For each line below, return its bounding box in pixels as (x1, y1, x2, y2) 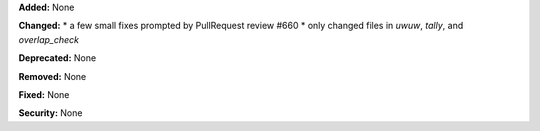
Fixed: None (18, 88, 70, 100)
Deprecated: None (18, 52, 97, 64)
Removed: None (18, 70, 87, 82)
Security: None (18, 107, 83, 119)
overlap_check (18, 33, 80, 45)
